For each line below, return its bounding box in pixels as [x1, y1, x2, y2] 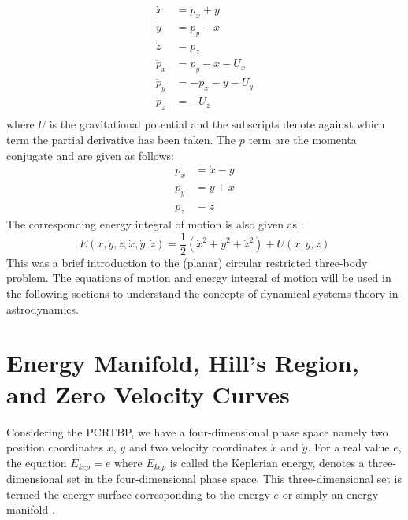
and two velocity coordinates [128, 439, 267, 455]
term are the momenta [248, 131, 357, 147]
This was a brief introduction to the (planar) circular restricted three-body [6, 254, 368, 270]
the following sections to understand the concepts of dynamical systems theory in [6, 285, 399, 302]
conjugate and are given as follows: [6, 147, 174, 163]
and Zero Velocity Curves [6, 377, 290, 410]
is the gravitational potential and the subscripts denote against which [49, 116, 385, 132]
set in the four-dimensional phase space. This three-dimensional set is [67, 470, 402, 487]
